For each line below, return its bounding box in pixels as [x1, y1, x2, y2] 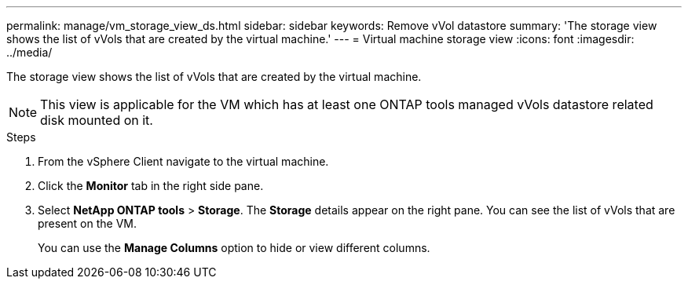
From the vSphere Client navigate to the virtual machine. [38, 155, 329, 168]
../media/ [6, 46, 53, 59]
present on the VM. [38, 217, 137, 230]
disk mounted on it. [40, 112, 153, 128]
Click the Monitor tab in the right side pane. [38, 179, 264, 192]
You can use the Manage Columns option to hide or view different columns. [38, 241, 430, 254]
